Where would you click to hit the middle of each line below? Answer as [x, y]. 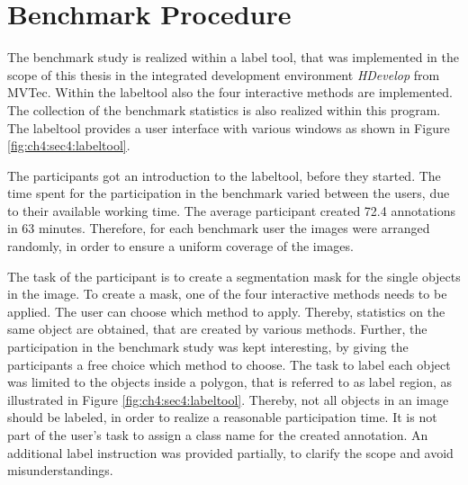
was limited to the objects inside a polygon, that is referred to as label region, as [230, 382]
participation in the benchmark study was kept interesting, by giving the [208, 347]
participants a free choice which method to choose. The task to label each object [229, 364]
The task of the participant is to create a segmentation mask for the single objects [234, 276]
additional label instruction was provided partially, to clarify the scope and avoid [230, 452]
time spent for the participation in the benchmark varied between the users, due [229, 193]
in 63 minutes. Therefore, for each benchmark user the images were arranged [219, 228]
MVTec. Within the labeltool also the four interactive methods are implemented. [230, 92]
